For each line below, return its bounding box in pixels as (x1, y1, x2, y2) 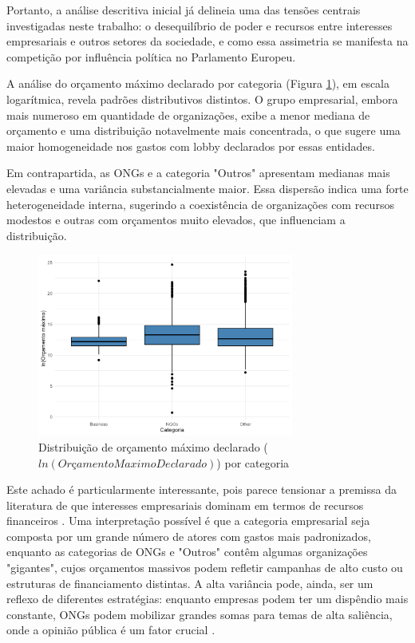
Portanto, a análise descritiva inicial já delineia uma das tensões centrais (6, 2, 361, 18)
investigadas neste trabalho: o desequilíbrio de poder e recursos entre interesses (6, 17, 393, 34)
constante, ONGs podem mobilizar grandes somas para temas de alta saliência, (6, 606, 393, 622)
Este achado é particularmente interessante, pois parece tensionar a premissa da (6, 481, 397, 498)
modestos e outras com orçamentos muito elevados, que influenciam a (6, 211, 346, 228)
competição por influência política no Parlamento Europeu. (6, 48, 296, 65)
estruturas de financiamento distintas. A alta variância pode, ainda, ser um (6, 574, 373, 591)
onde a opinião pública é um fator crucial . (6, 621, 215, 638)
